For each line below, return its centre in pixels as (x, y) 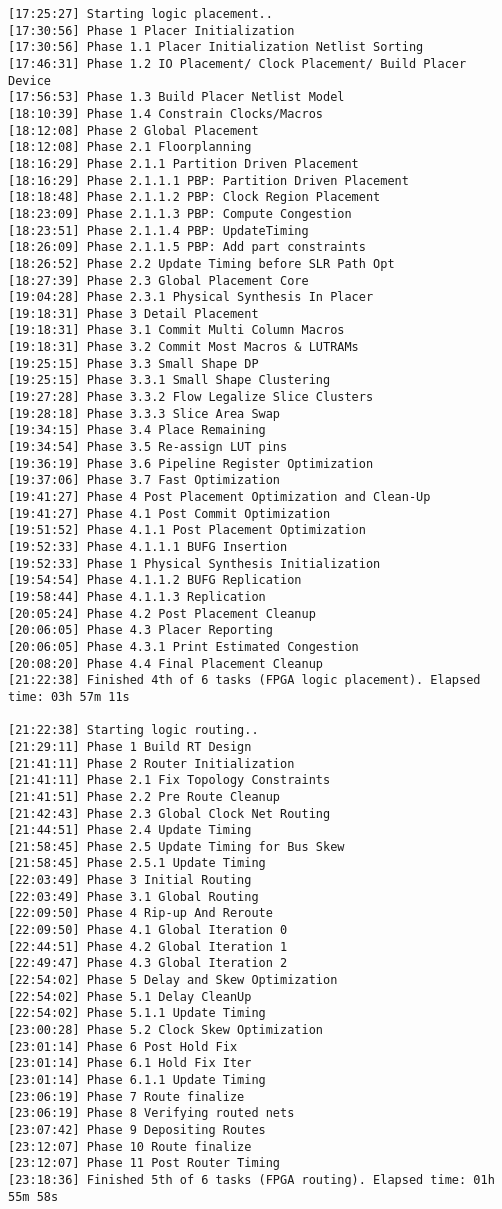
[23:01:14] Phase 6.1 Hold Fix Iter (130, 1063)
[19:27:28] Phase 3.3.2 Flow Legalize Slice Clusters (191, 397)
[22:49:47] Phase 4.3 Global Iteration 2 (148, 963)
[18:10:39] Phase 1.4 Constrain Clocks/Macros (165, 113)
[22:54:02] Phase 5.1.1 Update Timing (137, 1013)
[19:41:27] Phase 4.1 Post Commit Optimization (169, 513)
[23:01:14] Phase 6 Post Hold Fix (123, 1046)
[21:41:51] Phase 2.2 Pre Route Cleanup (144, 796)
